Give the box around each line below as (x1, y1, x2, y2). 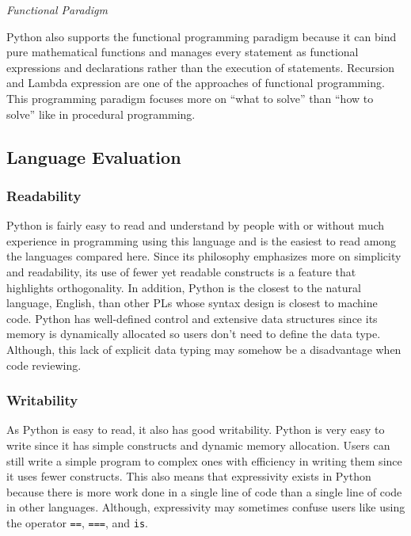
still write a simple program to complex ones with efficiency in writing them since (6, 452, 402, 469)
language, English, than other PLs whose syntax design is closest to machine (6, 295, 378, 311)
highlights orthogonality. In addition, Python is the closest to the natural (6, 279, 361, 295)
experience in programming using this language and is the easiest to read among (6, 232, 397, 249)
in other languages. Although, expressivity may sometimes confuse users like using (6, 499, 405, 515)
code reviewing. (6, 356, 82, 373)
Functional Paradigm (6, 2, 108, 17)
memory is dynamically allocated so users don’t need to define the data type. (6, 325, 381, 342)
